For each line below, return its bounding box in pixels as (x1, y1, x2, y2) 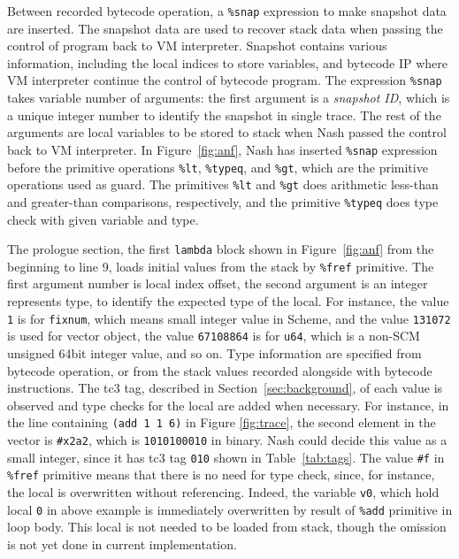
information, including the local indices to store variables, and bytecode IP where (7, 53, 448, 72)
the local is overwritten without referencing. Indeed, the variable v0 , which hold (7, 482, 440, 501)
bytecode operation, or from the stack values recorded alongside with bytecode (7, 361, 432, 379)
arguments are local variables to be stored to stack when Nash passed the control (7, 123, 447, 142)
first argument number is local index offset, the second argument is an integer (7, 274, 428, 293)
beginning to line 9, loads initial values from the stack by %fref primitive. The (7, 257, 434, 275)
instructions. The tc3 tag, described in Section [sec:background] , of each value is (7, 379, 443, 397)
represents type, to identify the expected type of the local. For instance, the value (7, 292, 449, 310)
